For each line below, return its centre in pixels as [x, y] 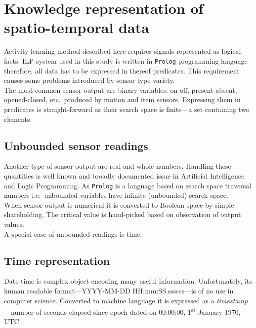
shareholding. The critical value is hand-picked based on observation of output [123, 214]
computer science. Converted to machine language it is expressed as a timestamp [126, 300]
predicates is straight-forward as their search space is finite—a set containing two [127, 109]
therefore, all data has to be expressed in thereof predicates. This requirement [122, 70]
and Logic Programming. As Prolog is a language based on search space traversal [128, 185]
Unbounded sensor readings [76, 145]
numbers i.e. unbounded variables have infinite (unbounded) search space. [116, 195]
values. [14, 224]
